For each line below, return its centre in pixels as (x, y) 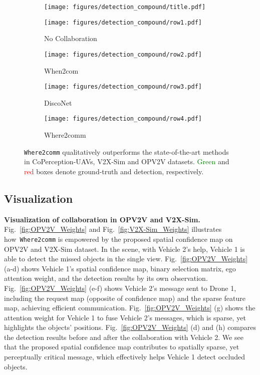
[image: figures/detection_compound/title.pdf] (125, 7)
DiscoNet (58, 102)
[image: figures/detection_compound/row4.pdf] (123, 119)
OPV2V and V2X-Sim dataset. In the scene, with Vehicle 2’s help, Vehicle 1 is (124, 249)
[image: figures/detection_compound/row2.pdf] (123, 54)
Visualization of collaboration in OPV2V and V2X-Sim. (102, 219)
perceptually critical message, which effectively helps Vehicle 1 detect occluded (124, 357)
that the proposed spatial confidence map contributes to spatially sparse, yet (122, 347)
